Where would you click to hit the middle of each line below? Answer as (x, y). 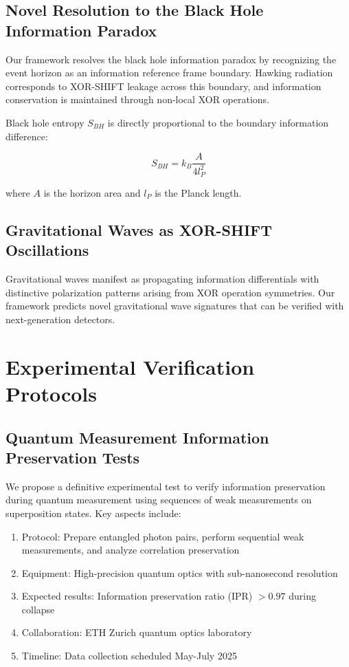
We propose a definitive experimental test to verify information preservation (166, 486)
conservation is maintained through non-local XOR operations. (138, 99)
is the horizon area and (92, 193)
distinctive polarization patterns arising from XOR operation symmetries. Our (170, 292)
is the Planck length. (198, 193)
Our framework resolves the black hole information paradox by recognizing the (171, 59)
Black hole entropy (45, 122)
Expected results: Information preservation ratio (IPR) (137, 596)
